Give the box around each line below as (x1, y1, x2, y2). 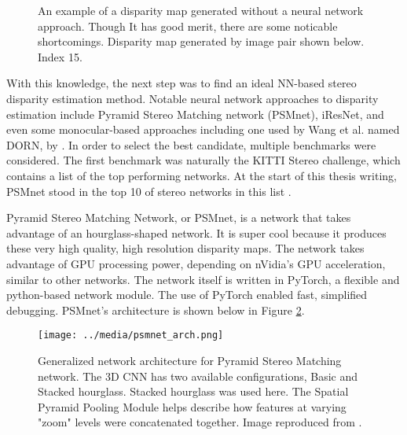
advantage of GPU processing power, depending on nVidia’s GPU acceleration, (6, 255, 386, 271)
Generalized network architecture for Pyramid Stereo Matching (38, 352, 342, 368)
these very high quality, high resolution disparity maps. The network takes (6, 240, 365, 256)
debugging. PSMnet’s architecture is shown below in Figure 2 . (6, 301, 305, 318)
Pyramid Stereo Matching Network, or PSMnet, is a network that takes (6, 209, 351, 226)
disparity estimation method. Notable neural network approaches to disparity (6, 90, 379, 106)
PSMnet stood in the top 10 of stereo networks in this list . (6, 182, 291, 199)
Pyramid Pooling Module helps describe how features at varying (38, 398, 346, 415)
